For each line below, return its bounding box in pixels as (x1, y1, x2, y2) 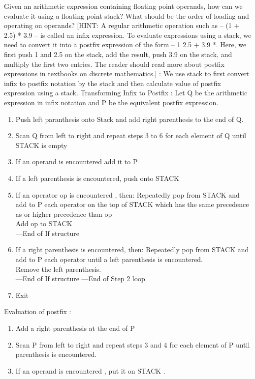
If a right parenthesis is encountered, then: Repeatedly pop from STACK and (15, 244, 249, 255)
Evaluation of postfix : (4, 306, 71, 317)
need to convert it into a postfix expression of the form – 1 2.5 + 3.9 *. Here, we (4, 39, 247, 50)
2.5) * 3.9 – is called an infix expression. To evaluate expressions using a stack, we (4, 29, 252, 40)
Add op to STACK (15, 218, 72, 229)
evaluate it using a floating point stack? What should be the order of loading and (4, 10, 249, 21)
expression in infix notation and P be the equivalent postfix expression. (4, 97, 219, 107)
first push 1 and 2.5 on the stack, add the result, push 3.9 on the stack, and (4, 49, 232, 59)
